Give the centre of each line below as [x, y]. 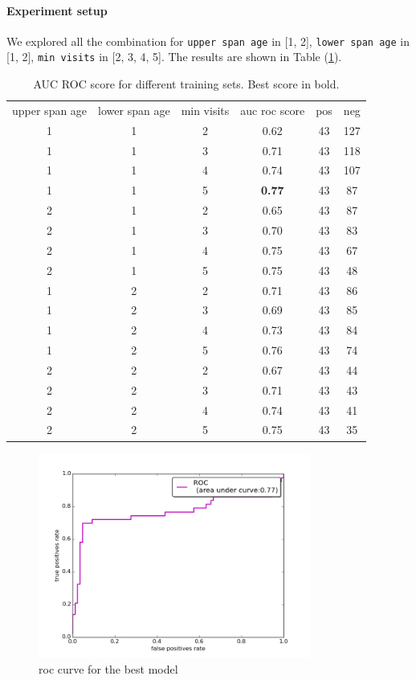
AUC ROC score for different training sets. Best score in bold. [186, 84]
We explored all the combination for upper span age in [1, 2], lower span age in [208, 41]
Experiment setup [57, 10]
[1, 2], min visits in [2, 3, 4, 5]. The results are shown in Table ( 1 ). [174, 57]
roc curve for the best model [108, 668]
